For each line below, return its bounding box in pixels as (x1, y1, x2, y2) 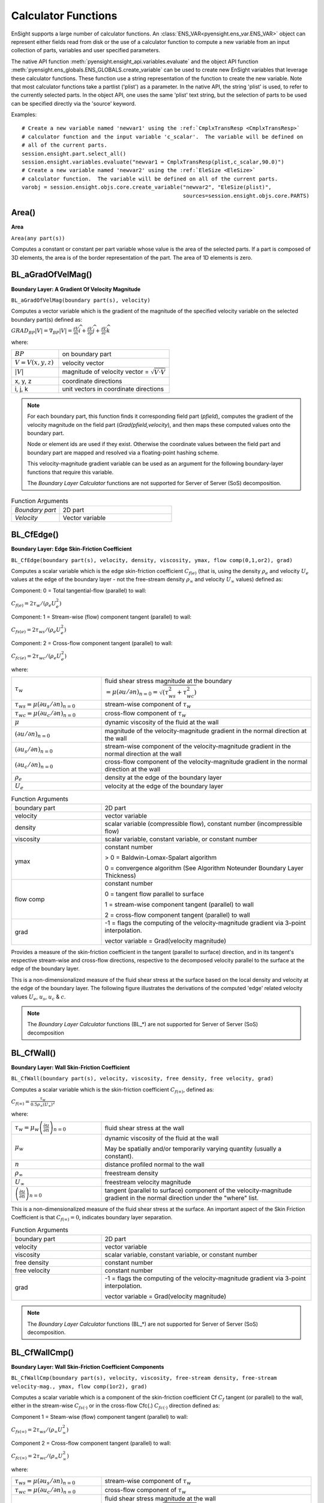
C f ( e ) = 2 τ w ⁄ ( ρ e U (11, 600, 56, 608)
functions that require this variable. (27, 468, 114, 476)
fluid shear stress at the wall (104, 1124, 184, 1132)
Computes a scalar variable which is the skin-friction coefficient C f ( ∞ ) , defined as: (11, 1086, 214, 1094)
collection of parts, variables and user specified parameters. (11, 47, 160, 54)
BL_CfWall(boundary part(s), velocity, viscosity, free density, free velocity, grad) (11, 1075, 274, 1082)
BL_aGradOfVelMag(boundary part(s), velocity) (11, 296, 151, 304)
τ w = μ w (14, 1124, 39, 1133)
